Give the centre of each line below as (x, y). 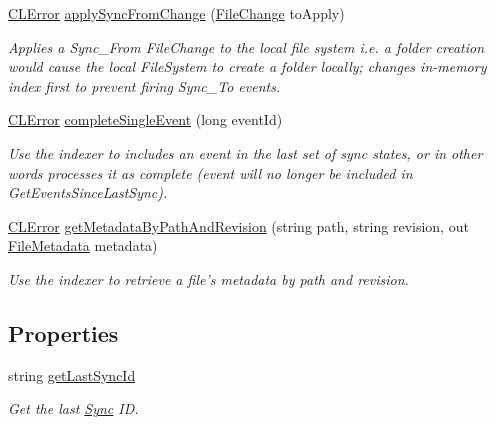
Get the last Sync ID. (73, 408)
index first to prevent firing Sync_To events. (144, 85)
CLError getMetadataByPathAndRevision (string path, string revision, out (238, 225)
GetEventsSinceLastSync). (88, 192)
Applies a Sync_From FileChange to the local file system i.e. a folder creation (246, 46)
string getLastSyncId (72, 374)
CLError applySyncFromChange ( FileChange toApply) (176, 13)
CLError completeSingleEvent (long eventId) (145, 119)
